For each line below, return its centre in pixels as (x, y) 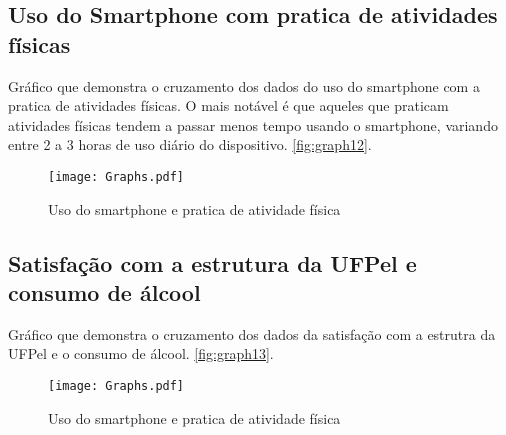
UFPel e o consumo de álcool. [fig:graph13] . (141, 353)
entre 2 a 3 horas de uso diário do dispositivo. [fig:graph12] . (190, 144)
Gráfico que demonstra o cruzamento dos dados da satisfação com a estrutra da (252, 333)
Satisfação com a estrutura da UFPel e (212, 262)
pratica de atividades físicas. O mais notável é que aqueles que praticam (228, 105)
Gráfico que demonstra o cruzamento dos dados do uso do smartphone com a (244, 85)
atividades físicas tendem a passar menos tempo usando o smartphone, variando (253, 124)
